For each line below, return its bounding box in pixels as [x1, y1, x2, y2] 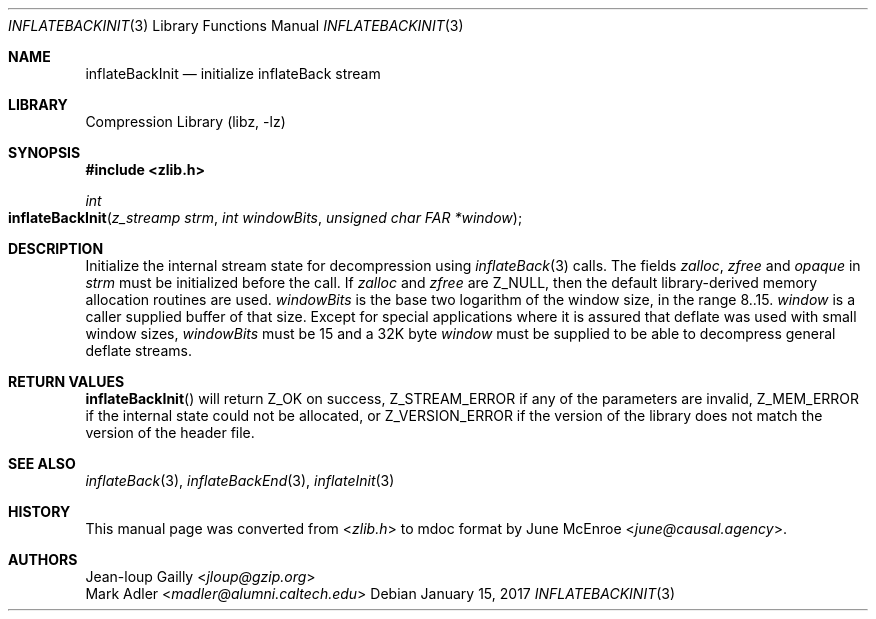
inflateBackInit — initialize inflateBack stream [85, 65, 381, 82]
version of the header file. [85, 424, 255, 441]
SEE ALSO [8, 455, 76, 472]
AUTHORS [8, 551, 78, 568]
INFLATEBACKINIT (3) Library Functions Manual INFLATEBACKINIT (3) [8, 17, 464, 34]
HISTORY [8, 503, 71, 520]
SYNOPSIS [8, 144, 81, 161]
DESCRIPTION [8, 240, 104, 257]
